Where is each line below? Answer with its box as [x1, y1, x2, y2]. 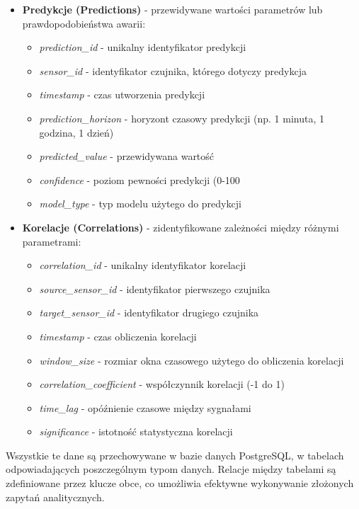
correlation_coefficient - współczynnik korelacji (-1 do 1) [39, 377, 285, 391]
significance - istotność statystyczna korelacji [39, 424, 233, 439]
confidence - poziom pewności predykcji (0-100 [39, 172, 240, 187]
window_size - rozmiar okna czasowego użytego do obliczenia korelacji [39, 353, 344, 367]
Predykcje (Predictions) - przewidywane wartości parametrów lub [22, 2, 323, 16]
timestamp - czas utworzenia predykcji [39, 87, 205, 102]
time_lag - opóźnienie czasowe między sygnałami [39, 400, 251, 415]
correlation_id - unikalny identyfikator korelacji [39, 258, 246, 273]
